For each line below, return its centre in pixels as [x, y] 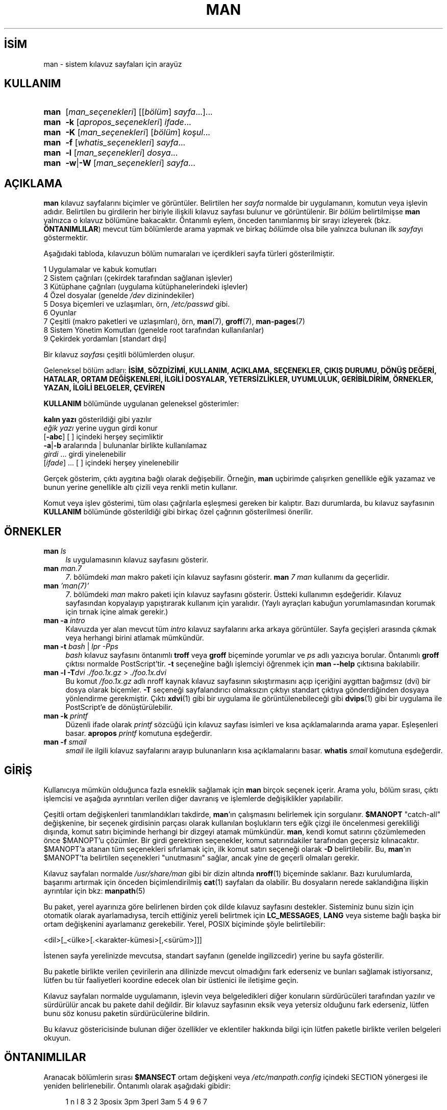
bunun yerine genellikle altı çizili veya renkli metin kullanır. [141, 487]
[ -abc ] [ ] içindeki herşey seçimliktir [103, 437]
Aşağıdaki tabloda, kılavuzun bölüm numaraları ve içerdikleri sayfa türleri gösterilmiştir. [189, 254]
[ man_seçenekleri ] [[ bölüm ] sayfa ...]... [139, 112]
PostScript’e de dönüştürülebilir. [119, 707]
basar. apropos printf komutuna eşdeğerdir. [139, 733]
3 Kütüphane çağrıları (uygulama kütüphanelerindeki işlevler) [146, 287]
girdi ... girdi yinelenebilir [85, 454]
